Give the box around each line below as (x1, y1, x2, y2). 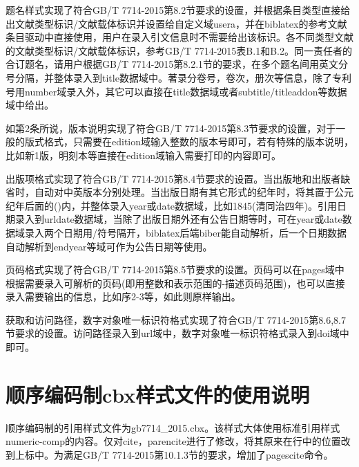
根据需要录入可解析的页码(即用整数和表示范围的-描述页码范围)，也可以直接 (6, 275, 345, 290)
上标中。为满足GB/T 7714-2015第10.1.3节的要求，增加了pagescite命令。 (14, 447, 333, 461)
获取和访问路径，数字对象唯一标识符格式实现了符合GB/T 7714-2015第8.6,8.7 (6, 312, 347, 327)
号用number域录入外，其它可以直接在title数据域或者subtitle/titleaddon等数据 (6, 84, 347, 98)
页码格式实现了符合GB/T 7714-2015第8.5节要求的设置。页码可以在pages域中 (6, 262, 345, 277)
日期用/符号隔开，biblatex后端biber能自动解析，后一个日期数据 (63, 225, 347, 239)
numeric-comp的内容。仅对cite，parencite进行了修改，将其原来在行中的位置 (6, 434, 341, 448)
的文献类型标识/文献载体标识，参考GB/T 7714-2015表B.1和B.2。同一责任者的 (6, 43, 352, 57)
